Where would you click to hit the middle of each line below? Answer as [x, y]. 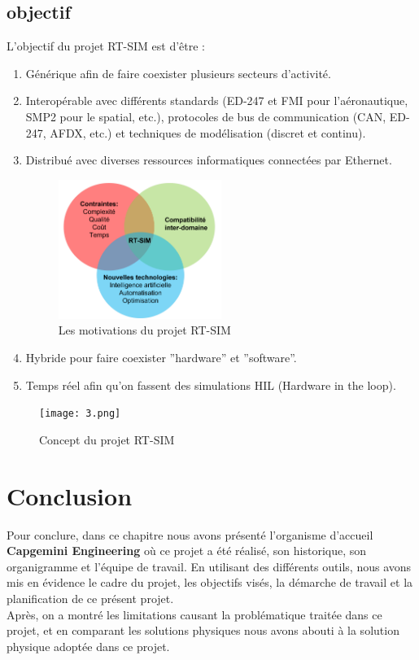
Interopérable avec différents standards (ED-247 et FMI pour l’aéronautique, [217, 101]
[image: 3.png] [80, 414]
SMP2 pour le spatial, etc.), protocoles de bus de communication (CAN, [206, 116]
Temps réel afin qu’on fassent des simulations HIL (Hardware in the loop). [211, 385]
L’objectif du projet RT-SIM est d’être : [106, 46]
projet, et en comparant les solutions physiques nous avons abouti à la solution [203, 630]
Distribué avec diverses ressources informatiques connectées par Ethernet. [209, 160]
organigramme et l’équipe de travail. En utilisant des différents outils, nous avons [209, 566]
